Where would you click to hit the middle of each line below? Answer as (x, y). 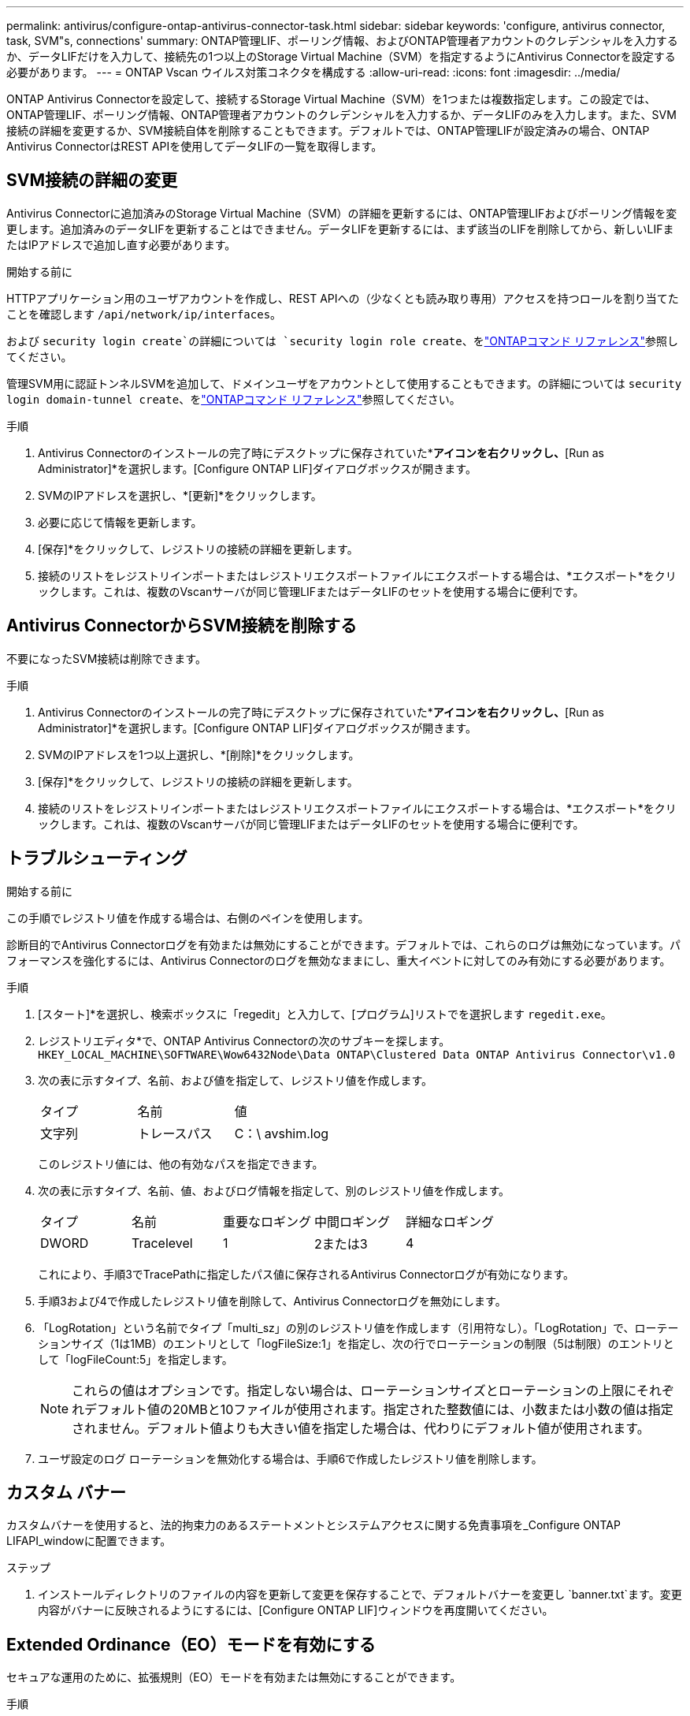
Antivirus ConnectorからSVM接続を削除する (182, 626)
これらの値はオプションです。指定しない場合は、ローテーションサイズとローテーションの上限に (354, 1390)
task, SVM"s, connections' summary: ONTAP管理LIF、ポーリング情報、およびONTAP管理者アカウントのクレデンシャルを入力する (342, 41)
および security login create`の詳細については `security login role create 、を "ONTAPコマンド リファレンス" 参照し (343, 341)
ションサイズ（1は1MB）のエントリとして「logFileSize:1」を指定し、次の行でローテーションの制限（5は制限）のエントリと (356, 1343)
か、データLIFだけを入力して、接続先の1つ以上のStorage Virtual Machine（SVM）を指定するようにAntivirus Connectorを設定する (341, 56)
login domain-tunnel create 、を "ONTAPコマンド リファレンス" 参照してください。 (234, 399)
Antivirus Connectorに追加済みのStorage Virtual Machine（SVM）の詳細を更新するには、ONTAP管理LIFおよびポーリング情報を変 (342, 213)
